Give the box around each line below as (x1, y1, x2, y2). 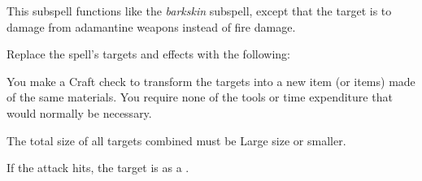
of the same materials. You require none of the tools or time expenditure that (7, 88, 393, 106)
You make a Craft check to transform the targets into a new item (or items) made (7, 72, 415, 89)
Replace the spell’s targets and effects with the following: (7, 45, 290, 62)
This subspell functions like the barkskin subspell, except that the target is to (7, 2, 392, 19)
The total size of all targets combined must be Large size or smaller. (7, 131, 346, 149)
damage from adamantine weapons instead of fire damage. (7, 18, 296, 35)
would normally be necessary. (7, 104, 152, 121)
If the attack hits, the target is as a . (7, 159, 189, 176)
